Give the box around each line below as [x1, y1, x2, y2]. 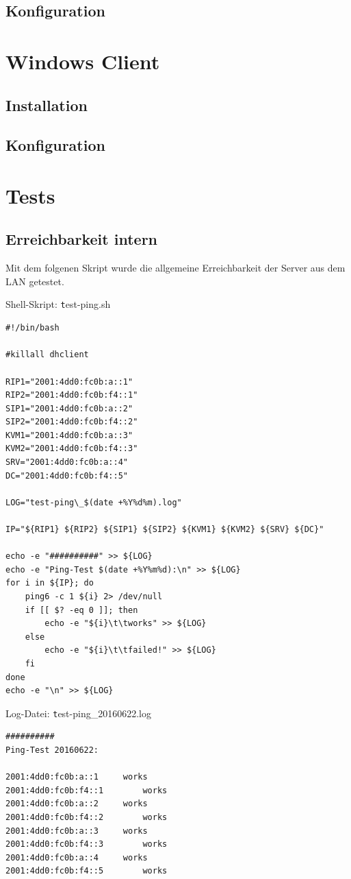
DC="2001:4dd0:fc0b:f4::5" [5, 470, 128, 481]
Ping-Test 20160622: [5, 745, 99, 756]
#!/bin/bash [5, 323, 60, 333]
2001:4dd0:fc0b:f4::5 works [5, 866, 168, 876]
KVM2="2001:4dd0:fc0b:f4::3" [5, 444, 138, 454]
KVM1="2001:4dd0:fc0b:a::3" [5, 430, 133, 440]
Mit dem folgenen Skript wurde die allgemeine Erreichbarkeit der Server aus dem [5, 261, 346, 275]
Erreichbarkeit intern [5, 228, 158, 250]
